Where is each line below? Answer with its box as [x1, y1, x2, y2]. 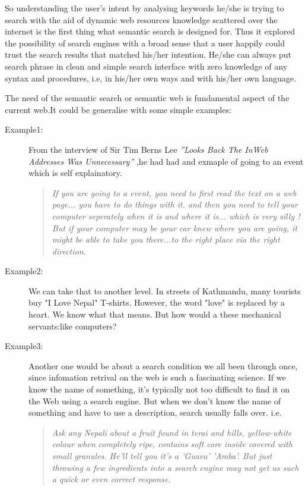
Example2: [5, 265, 43, 277]
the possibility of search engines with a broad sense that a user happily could [5, 36, 285, 49]
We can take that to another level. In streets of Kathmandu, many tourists [28, 284, 301, 297]
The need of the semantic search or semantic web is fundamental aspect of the [5, 92, 290, 104]
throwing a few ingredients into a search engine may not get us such [52, 461, 299, 473]
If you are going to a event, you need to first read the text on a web [52, 186, 297, 199]
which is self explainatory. [28, 167, 122, 179]
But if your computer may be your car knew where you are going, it [52, 221, 297, 234]
